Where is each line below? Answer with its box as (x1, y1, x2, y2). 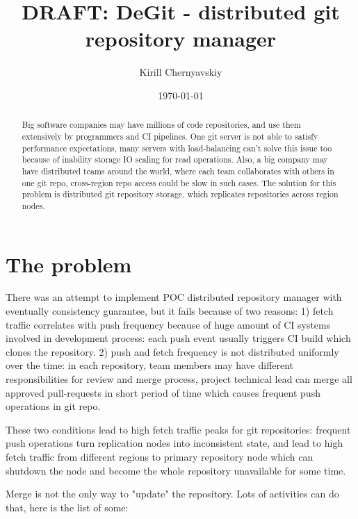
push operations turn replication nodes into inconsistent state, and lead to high (6, 436, 343, 450)
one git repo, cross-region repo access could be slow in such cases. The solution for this (22, 176, 336, 188)
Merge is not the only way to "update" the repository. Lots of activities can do (6, 486, 339, 501)
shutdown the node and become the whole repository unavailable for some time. (6, 463, 346, 477)
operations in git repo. (6, 399, 101, 413)
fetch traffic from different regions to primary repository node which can (6, 450, 314, 464)
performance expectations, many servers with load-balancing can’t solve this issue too (22, 142, 332, 154)
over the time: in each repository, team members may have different (6, 358, 294, 372)
